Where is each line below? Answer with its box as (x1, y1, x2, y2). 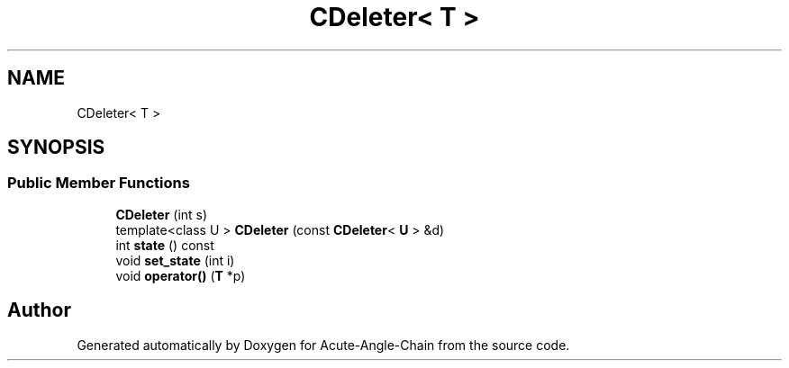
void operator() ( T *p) (115, 267, 246, 283)
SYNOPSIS (7, 136, 105, 159)
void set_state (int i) (115, 252, 235, 268)
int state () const (115, 237, 214, 253)
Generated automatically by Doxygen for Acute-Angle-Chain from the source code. (77, 337, 570, 353)
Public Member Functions (7, 174, 190, 193)
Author (7, 299, 71, 322)
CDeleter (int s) (115, 206, 208, 222)
